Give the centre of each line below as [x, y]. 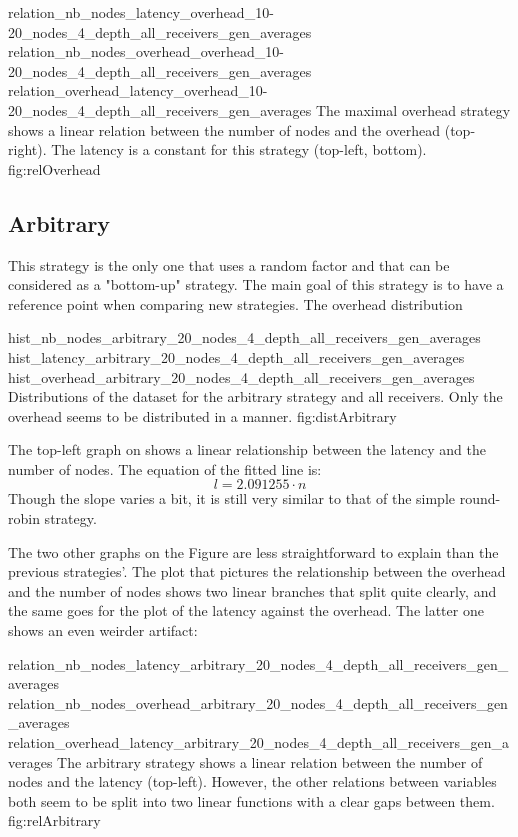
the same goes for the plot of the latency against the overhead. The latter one [246, 610]
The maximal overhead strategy [413, 109]
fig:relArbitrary [54, 820]
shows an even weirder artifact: [103, 630]
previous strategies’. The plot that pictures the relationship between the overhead [257, 571]
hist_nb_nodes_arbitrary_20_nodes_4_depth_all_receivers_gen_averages [244, 337]
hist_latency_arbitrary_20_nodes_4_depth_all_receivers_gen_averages [236, 356]
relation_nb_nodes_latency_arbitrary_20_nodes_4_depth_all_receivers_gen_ [258, 663]
